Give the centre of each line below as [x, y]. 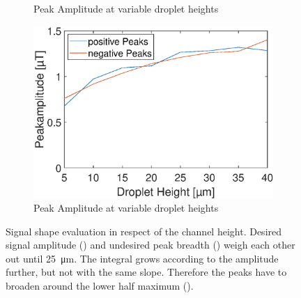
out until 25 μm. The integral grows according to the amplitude [142, 258]
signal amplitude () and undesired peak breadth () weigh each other [150, 245]
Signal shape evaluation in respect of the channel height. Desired [144, 231]
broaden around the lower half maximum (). [100, 286]
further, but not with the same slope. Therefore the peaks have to [146, 272]
